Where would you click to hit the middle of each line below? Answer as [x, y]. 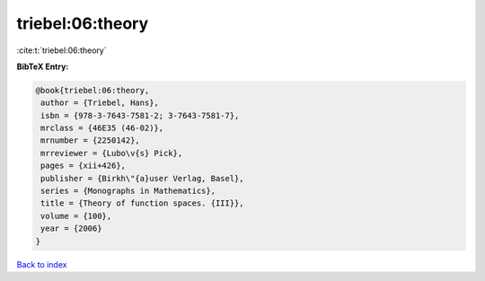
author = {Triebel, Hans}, [100, 103]
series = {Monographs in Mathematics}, [128, 191]
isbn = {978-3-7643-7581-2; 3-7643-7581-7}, [140, 115]
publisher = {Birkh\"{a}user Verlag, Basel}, [142, 178]
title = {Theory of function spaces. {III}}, [142, 203]
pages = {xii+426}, [83, 166]
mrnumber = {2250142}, [91, 140]
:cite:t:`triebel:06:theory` [62, 50]
